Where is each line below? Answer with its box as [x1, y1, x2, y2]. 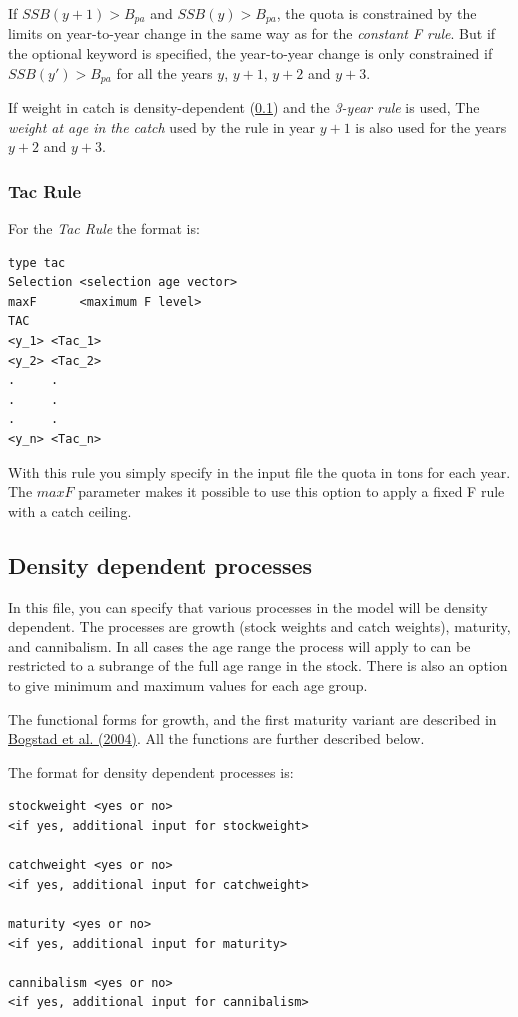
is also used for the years [355, 116, 507, 137]
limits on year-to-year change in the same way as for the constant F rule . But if [8, 23, 496, 44]
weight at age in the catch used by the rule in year [8, 116, 315, 137]
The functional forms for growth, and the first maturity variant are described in [8, 708, 497, 729]
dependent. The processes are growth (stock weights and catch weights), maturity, [8, 616, 511, 637]
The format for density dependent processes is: [8, 761, 294, 782]
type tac [8, 255, 66, 270]
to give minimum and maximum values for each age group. [8, 674, 368, 695]
